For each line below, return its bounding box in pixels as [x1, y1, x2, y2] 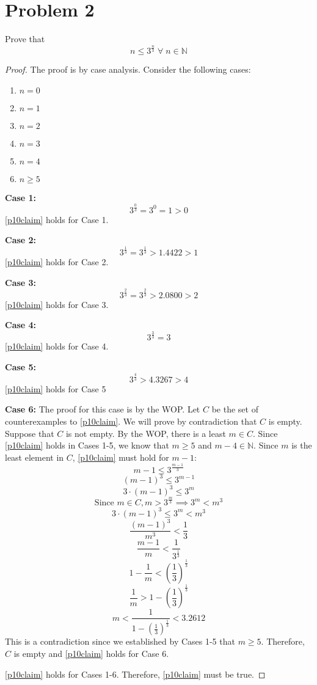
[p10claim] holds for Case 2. [5, 255, 109, 268]
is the [291, 439, 312, 452]
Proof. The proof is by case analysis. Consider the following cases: [5, 63, 251, 76]
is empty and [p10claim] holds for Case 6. [13, 647, 169, 659]
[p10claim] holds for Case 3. [5, 298, 109, 310]
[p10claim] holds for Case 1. [5, 213, 109, 225]
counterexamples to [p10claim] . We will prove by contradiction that [5, 415, 257, 427]
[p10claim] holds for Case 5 [5, 382, 106, 395]
